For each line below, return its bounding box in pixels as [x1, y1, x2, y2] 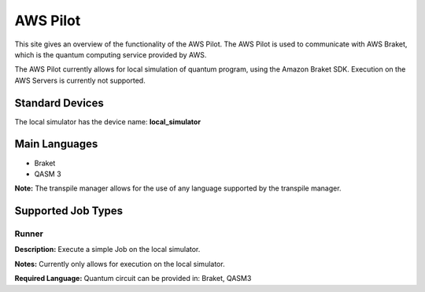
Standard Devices [14, 96, 104, 109]
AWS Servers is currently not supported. [14, 76, 146, 85]
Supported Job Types [14, 205, 124, 218]
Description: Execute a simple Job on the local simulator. [14, 245, 201, 254]
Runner [14, 228, 43, 239]
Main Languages [14, 138, 98, 151]
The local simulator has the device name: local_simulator [14, 116, 201, 126]
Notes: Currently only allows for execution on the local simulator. [14, 259, 225, 268]
